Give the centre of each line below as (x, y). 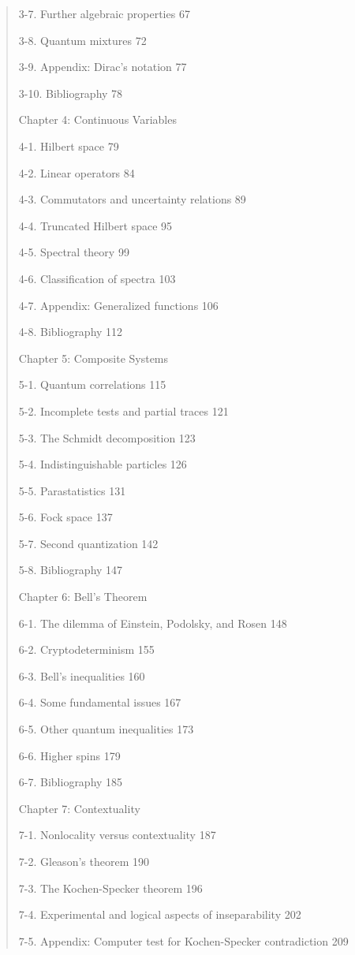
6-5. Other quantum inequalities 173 (106, 729)
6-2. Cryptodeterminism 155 (86, 649)
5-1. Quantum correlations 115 (92, 384)
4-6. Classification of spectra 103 (97, 278)
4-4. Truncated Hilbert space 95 (95, 225)
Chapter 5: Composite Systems (93, 358)
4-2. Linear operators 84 (77, 172)
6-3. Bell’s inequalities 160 (82, 675)
